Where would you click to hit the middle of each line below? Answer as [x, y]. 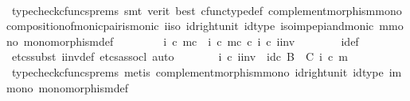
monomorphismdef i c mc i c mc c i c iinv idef [191, 41]
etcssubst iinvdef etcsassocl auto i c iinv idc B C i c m [180, 56]
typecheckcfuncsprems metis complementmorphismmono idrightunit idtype [197, 71]
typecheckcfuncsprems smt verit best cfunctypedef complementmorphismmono [207, 10]
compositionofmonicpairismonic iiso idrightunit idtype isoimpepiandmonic [190, 26]
